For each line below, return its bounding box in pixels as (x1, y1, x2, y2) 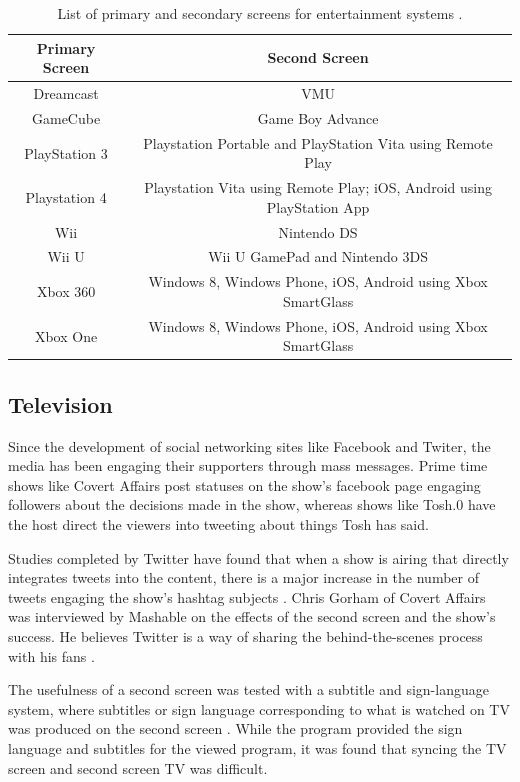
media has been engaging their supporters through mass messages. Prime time (8, 455, 488, 476)
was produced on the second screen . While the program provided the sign (8, 718, 463, 739)
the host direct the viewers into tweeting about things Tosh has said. (8, 513, 429, 534)
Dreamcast (33, 83, 99, 104)
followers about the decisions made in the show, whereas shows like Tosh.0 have (8, 494, 496, 515)
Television (8, 388, 113, 419)
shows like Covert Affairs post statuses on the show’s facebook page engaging (8, 474, 481, 495)
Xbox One (34, 325, 98, 346)
